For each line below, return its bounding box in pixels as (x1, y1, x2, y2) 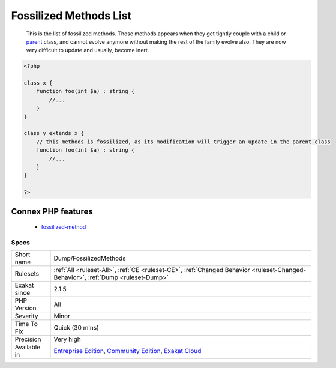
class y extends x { (23, 130, 84, 137)
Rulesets (14, 270, 39, 278)
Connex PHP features (11, 206, 93, 216)
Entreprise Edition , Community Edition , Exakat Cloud (53, 347, 202, 355)
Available (14, 343, 41, 351)
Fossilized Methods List (11, 9, 132, 22)
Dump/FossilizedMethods (53, 254, 126, 262)
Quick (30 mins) (53, 324, 99, 332)
